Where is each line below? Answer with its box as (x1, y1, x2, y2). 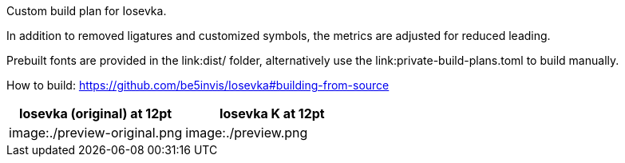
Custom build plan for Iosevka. (6, 4, 167, 18)
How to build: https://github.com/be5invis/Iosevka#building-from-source (6, 78, 390, 92)
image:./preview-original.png (9, 125, 183, 141)
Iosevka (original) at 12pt (19, 105, 172, 121)
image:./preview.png (185, 125, 308, 141)
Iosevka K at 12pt (220, 105, 325, 121)
